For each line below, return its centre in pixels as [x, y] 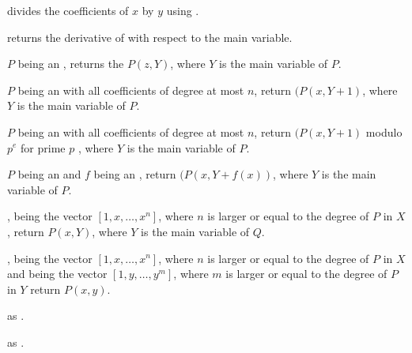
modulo [384, 131]
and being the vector [57, 274]
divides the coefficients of [68, 10]
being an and [49, 174]
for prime [43, 147]
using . [183, 10]
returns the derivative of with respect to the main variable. [150, 37]
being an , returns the [71, 64]
